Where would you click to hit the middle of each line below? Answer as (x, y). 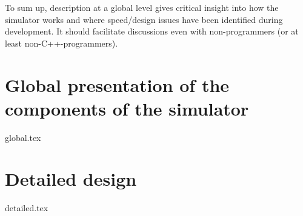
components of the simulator (127, 108)
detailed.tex (27, 208)
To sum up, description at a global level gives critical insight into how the (142, 7)
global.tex (23, 137)
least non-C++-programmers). (62, 43)
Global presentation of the (117, 84)
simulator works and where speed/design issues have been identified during (144, 19)
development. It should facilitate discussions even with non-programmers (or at (152, 31)
